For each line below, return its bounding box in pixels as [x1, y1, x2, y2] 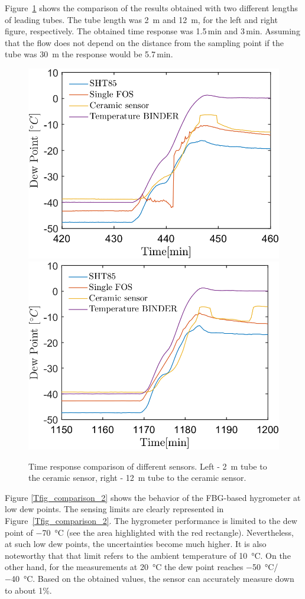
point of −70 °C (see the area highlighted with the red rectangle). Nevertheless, [5, 526, 294, 538]
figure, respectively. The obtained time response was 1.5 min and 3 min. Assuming [5, 25, 300, 37]
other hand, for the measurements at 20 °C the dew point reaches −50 [5, 561, 261, 573]
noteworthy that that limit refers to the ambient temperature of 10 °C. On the [5, 549, 291, 561]
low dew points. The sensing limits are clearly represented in [5, 503, 224, 515]
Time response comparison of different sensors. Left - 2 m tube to [28, 460, 267, 472]
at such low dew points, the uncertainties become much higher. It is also [5, 538, 267, 550]
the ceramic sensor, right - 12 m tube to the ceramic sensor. [28, 471, 246, 484]
